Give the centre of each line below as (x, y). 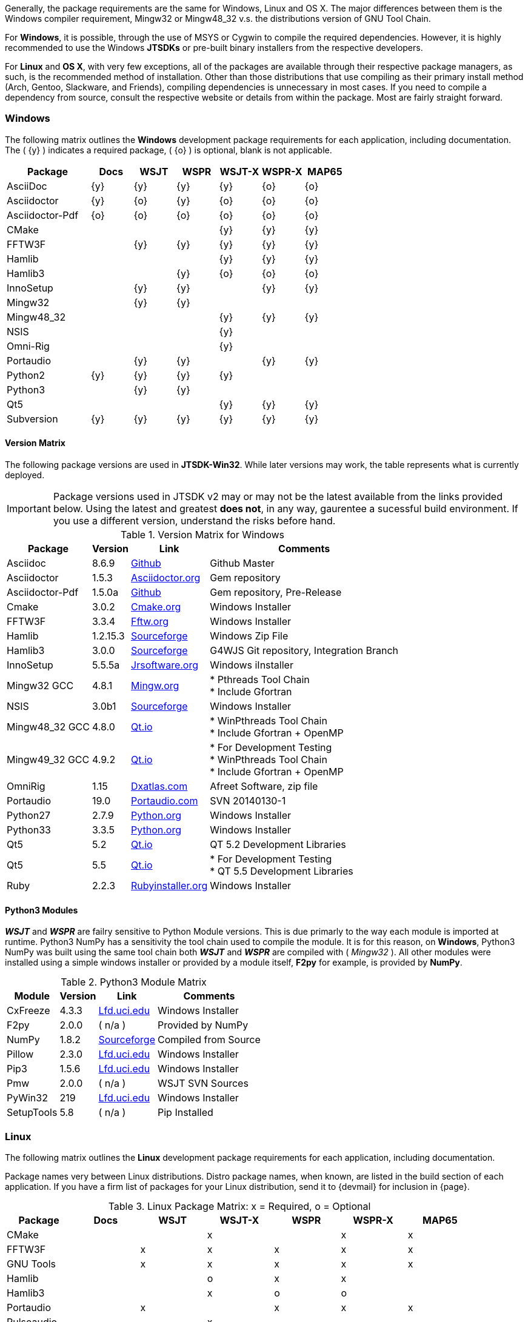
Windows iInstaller (252, 665)
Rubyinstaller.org (169, 885)
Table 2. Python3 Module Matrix (134, 982)
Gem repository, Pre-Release (276, 592)
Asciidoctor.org (166, 577)
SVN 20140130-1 (248, 800)
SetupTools (32, 1113)
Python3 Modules (42, 910)
